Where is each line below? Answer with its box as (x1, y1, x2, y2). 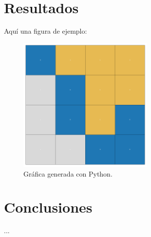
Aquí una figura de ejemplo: (4, 26, 87, 36)
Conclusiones (4, 197, 93, 217)
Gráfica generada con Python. (23, 168, 113, 178)
